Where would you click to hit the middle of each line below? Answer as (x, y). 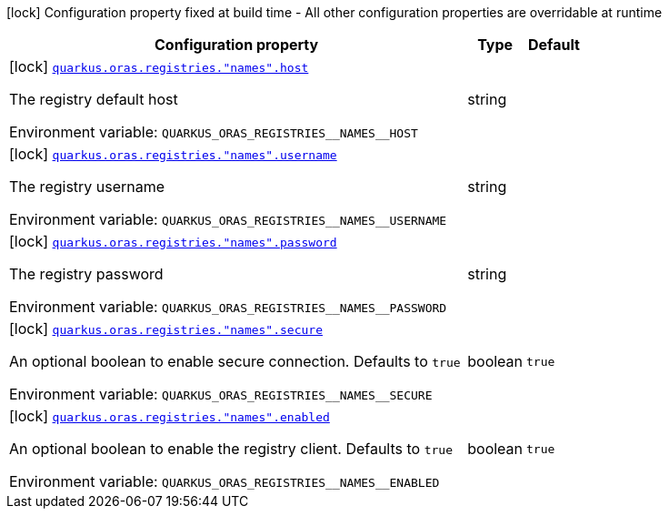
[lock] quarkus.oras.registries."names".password (173, 241)
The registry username (87, 187)
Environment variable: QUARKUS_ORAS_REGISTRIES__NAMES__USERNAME (228, 219)
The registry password (86, 274)
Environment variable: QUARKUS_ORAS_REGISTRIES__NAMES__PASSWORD (228, 307)
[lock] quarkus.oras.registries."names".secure (166, 329)
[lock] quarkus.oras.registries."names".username (173, 154)
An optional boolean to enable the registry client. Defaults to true (231, 449)
